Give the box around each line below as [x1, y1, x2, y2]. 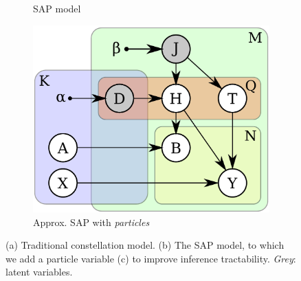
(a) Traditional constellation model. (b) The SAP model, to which [5, 238, 285, 252]
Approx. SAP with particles [33, 214, 150, 229]
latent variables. [5, 265, 73, 279]
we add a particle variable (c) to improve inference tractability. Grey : [5, 251, 296, 265]
